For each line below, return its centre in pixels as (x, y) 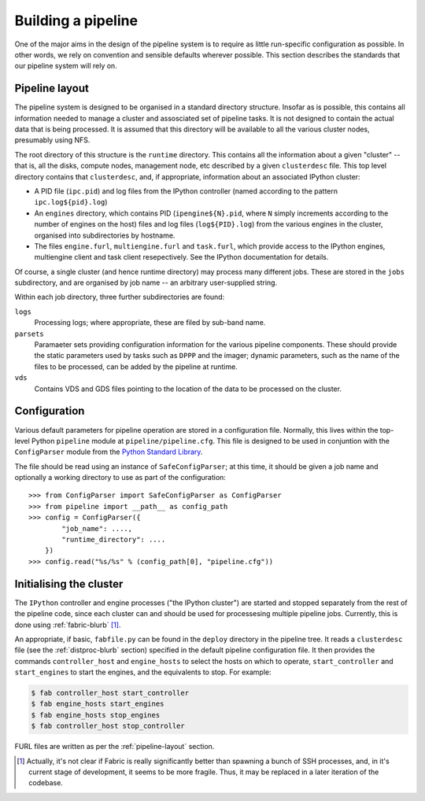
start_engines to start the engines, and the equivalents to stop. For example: (143, 672)
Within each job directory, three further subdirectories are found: (120, 297)
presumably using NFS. (52, 140)
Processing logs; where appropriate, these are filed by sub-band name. (150, 323)
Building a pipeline (76, 20)
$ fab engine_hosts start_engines (98, 704)
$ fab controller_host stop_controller (108, 726)
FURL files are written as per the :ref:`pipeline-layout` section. (115, 747)
